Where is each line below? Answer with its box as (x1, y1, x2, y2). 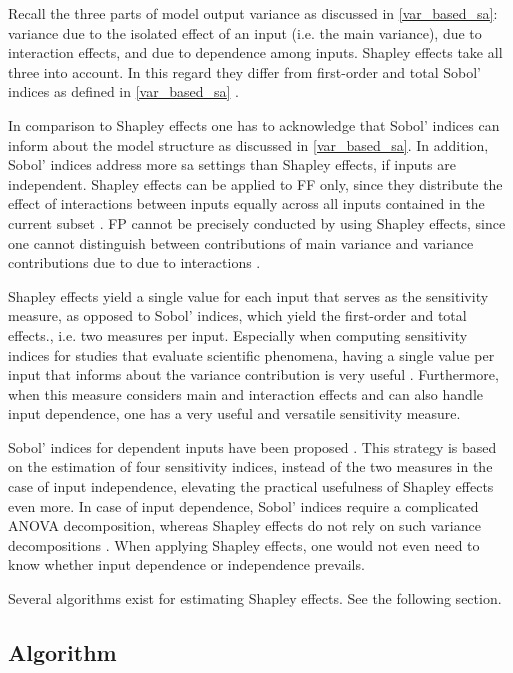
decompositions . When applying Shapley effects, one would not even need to (8, 534, 480, 555)
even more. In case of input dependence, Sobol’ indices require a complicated (8, 495, 479, 516)
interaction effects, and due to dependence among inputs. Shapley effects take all (8, 42, 503, 63)
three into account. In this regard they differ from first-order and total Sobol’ (8, 61, 482, 82)
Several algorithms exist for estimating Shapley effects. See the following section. (8, 588, 502, 609)
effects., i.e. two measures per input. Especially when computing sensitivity (8, 324, 468, 345)
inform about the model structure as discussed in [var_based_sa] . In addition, (8, 134, 489, 155)
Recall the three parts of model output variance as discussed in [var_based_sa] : (8, 3, 498, 23)
